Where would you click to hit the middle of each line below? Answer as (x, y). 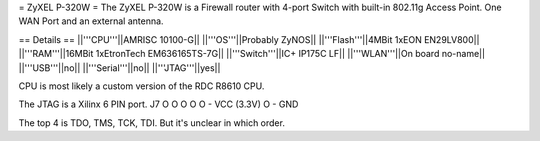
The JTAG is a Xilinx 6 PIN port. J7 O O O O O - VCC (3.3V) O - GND (158, 104)
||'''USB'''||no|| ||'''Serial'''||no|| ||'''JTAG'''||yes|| (119, 67)
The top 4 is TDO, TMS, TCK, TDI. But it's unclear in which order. (151, 122)
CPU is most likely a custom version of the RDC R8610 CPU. (141, 86)
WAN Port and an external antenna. (91, 21)
